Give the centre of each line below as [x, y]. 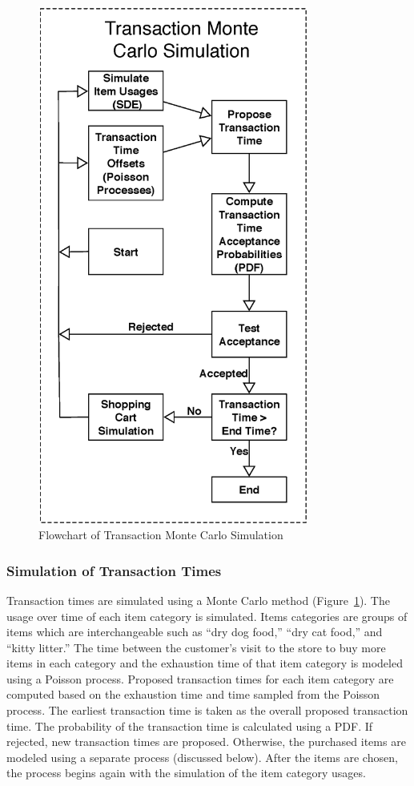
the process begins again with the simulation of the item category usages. [186, 773]
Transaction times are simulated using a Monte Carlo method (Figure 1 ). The [198, 600]
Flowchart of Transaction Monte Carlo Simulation [161, 535]
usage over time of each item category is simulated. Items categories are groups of [207, 616]
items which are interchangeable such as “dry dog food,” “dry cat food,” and [195, 632]
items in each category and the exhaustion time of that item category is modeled [205, 663]
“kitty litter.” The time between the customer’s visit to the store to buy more [196, 647]
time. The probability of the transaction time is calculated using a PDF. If [190, 726]
